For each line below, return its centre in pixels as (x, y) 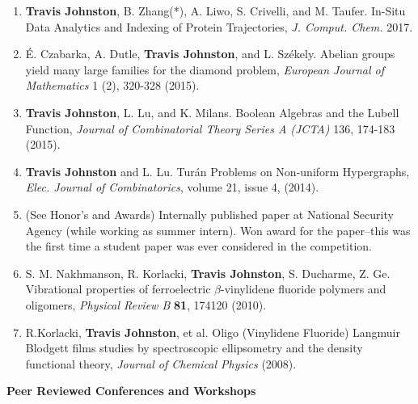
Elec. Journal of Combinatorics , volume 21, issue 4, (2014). (172, 187)
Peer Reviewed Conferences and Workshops (131, 391)
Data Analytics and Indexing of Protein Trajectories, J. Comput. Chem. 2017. (219, 26)
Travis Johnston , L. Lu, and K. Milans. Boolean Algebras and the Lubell (212, 112)
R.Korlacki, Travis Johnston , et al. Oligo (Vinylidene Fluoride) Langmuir (213, 332)
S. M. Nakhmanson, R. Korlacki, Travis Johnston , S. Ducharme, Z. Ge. (208, 273)
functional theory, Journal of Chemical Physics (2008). (161, 363)
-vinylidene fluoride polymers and (304, 289)
